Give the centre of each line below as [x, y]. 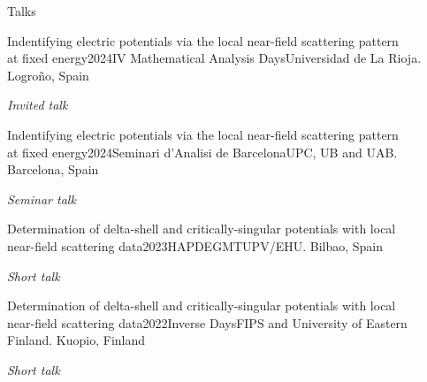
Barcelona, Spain [53, 169]
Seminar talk [42, 199]
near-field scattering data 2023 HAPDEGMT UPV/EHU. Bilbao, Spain [195, 245]
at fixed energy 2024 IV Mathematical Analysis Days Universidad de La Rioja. [214, 58]
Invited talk [38, 105]
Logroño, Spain [48, 75]
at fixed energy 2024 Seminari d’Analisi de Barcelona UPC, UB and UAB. [202, 152]
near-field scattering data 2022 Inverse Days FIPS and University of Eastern [207, 322]
